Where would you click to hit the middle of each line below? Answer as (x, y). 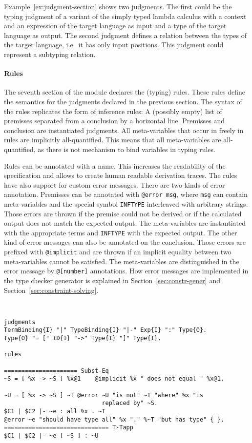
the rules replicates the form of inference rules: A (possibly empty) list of (113, 111)
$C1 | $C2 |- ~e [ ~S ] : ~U (51, 435)
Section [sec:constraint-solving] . (51, 290)
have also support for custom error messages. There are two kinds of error (115, 184)
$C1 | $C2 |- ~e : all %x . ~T (55, 411)
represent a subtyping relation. (50, 54)
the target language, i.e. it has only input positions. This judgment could (114, 45)
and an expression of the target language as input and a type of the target (115, 26)
